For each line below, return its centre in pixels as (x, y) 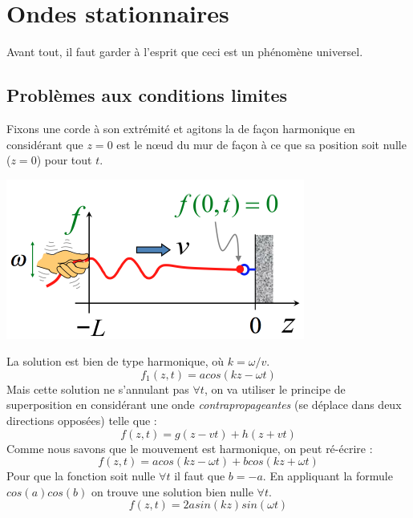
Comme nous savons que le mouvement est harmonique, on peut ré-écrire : (190, 448)
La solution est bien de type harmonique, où (115, 361)
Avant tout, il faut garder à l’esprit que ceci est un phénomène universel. (185, 52)
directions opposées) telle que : (82, 421)
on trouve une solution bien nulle (172, 491)
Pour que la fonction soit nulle (81, 476)
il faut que (200, 476)
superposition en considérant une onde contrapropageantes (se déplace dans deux (204, 405)
